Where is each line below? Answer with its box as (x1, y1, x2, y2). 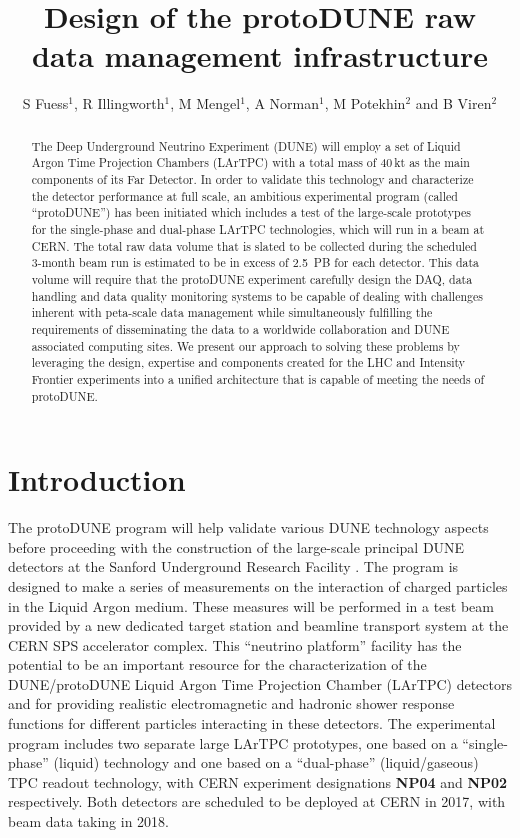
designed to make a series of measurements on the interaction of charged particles (8, 575, 508, 596)
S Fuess (22, 93, 69, 114)
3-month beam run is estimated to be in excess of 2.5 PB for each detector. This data (31, 254, 480, 271)
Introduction (8, 459, 186, 500)
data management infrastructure (32, 35, 488, 76)
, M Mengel (170, 93, 241, 114)
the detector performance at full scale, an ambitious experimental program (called (31, 187, 458, 204)
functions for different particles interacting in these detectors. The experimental (8, 713, 496, 734)
